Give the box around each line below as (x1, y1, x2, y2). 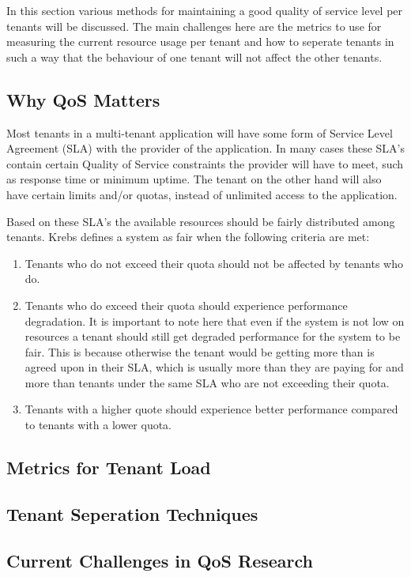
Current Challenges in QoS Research (6, 548, 314, 572)
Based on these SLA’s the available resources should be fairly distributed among (6, 213, 395, 229)
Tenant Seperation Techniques (6, 501, 258, 526)
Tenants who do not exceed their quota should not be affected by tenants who (25, 255, 403, 271)
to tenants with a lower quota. (25, 417, 172, 433)
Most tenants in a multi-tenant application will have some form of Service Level (6, 124, 393, 141)
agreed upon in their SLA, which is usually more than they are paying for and (25, 359, 404, 375)
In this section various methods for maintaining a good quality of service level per (6, 2, 403, 18)
